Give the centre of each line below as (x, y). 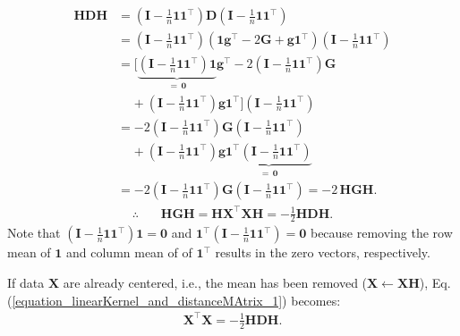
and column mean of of (129, 252)
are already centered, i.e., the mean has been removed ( (215, 283)
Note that (34, 233)
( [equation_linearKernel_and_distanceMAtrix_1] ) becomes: (174, 300)
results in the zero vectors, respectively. (323, 252)
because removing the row (381, 233)
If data (26, 283)
